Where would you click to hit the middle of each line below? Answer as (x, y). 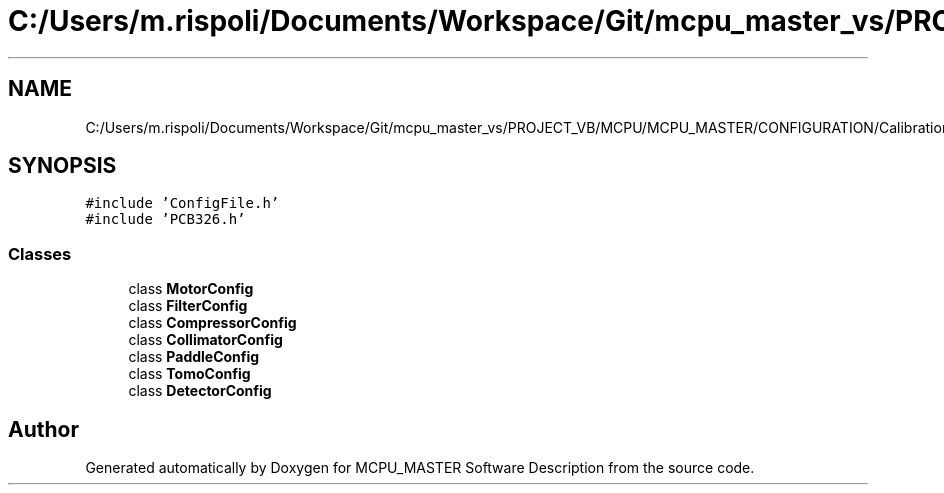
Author (43, 429)
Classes (40, 253)
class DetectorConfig (200, 391)
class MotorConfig (191, 289)
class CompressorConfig (212, 323)
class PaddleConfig (194, 357)
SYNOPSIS (62, 166)
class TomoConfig (189, 374)
